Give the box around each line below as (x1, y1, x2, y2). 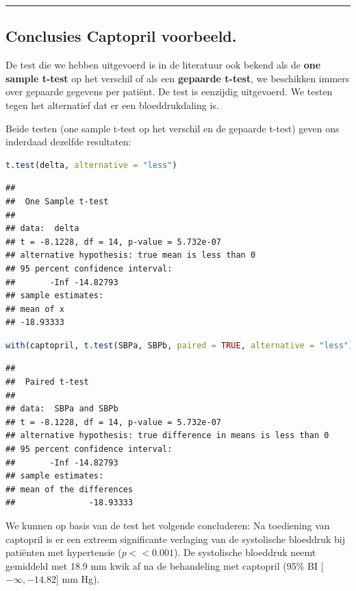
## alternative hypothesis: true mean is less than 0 (5, 250, 256, 261)
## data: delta (5, 224, 79, 234)
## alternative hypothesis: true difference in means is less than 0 (5, 431, 329, 441)
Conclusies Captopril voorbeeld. (5, 25, 237, 47)
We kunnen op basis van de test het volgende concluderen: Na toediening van (5, 518, 330, 533)
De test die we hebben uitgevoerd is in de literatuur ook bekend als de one (5, 58, 321, 72)
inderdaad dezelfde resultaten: (5, 134, 131, 149)
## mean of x (5, 304, 64, 314)
